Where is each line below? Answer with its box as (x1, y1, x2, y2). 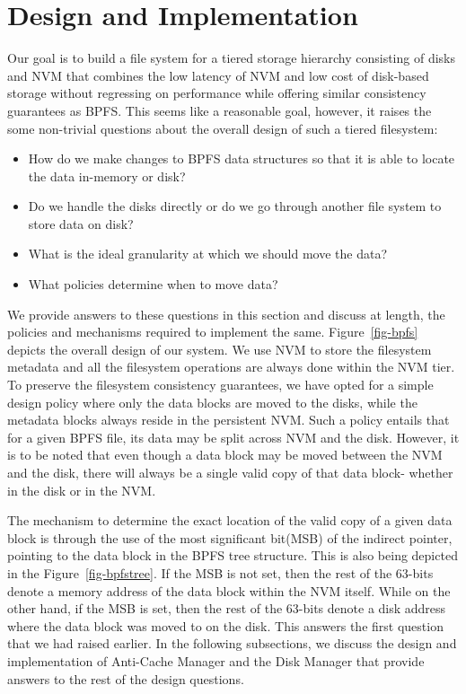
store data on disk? (28, 214, 134, 233)
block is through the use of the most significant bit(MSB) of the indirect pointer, (7, 528, 453, 547)
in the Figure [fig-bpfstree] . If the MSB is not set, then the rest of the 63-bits (7, 563, 434, 582)
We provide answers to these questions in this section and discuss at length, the (7, 304, 445, 323)
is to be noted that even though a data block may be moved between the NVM (7, 445, 443, 464)
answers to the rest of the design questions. (7, 669, 244, 688)
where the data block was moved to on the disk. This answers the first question (7, 616, 444, 635)
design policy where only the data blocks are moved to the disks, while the (7, 392, 418, 411)
